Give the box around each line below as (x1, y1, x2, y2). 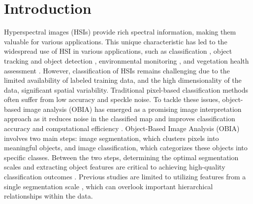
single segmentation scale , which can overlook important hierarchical (4, 181, 213, 191)
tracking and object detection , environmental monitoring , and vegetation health (4, 55, 249, 66)
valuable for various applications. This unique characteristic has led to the (4, 36, 227, 46)
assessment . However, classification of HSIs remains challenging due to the (4, 65, 230, 75)
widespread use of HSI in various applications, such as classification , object (4, 46, 232, 56)
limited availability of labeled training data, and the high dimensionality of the (4, 75, 242, 85)
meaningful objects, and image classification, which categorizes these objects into (4, 142, 248, 153)
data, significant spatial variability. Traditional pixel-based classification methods (4, 84, 249, 95)
